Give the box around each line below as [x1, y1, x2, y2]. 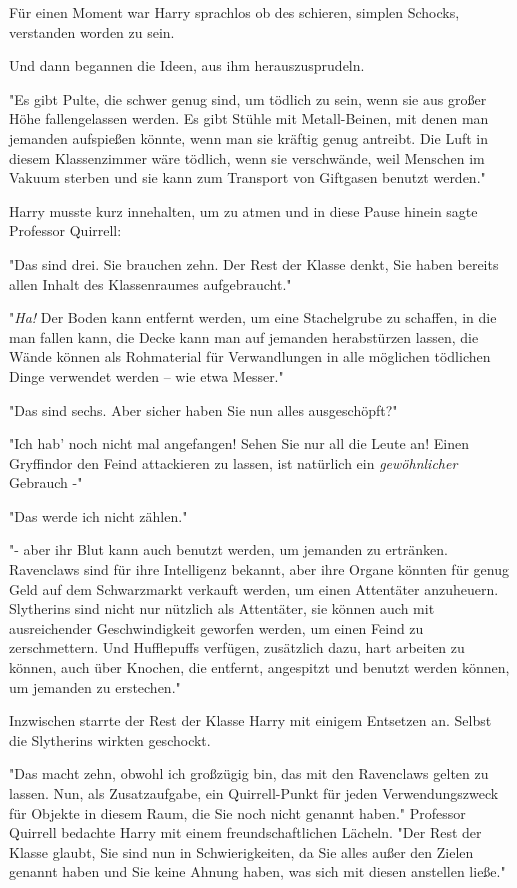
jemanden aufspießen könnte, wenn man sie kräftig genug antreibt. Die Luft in [9, 127, 488, 148]
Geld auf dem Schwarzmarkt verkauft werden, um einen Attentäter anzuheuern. [9, 578, 499, 599]
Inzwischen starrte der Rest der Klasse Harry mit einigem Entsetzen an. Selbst [9, 710, 492, 731]
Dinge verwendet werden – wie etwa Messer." [9, 365, 284, 386]
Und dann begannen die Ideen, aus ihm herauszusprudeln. [9, 55, 365, 76]
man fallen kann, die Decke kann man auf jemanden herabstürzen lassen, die [9, 326, 479, 347]
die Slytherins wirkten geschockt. [9, 729, 211, 750]
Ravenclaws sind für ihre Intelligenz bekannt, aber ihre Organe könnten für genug [9, 559, 509, 580]
